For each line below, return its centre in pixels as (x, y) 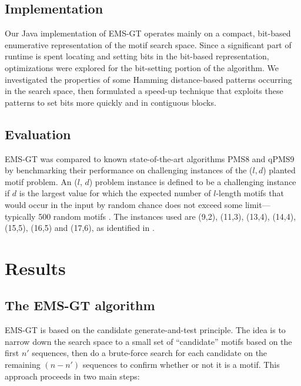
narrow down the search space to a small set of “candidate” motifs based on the (148, 341)
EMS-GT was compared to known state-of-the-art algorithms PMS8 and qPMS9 (150, 158)
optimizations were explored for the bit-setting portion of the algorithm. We (142, 67)
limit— (257, 204)
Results (35, 268)
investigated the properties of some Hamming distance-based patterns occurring (148, 79)
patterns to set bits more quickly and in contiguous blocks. (111, 102)
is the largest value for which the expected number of (115, 193)
